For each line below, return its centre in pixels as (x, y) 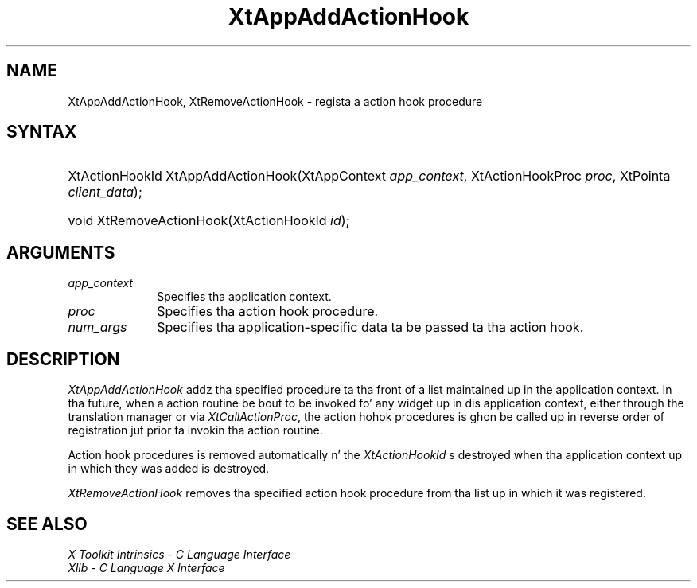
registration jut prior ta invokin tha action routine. (195, 430)
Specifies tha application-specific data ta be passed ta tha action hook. (370, 327)
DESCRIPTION (63, 359)
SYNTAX (42, 132)
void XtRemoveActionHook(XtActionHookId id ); (209, 221)
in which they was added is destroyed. (169, 469)
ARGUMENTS (61, 252)
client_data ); (105, 192)
